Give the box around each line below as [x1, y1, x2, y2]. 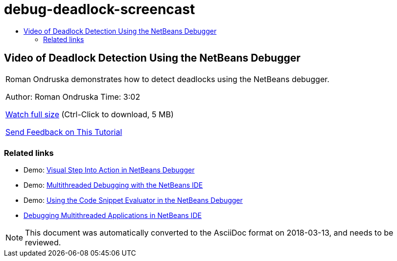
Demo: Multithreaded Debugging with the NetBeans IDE [23, 181, 203, 190]
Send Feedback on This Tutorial [5, 127, 122, 137]
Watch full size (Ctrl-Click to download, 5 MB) [5, 109, 174, 119]
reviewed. [25, 238, 61, 248]
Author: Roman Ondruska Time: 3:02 [5, 91, 140, 102]
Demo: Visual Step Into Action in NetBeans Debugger [23, 166, 195, 174]
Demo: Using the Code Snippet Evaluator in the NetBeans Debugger [23, 196, 243, 205]
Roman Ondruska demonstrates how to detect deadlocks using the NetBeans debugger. [5, 74, 329, 84]
